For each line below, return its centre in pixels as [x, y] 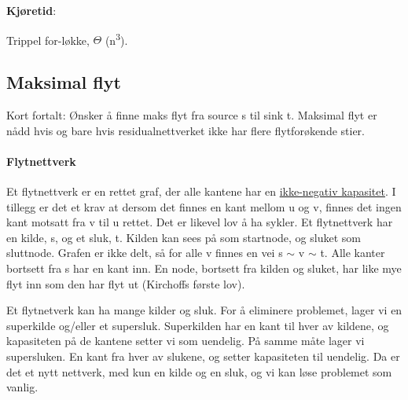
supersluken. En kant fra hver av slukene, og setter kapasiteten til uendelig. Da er [203, 356]
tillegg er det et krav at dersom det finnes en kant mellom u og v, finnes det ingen [204, 206]
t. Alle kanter [353, 253]
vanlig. [22, 387]
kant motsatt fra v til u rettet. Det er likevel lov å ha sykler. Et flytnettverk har [200, 222]
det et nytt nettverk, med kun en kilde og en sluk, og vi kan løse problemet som [199, 371]
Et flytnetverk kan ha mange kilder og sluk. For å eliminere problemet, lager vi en [204, 310]
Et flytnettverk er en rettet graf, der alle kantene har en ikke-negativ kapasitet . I [201, 191]
